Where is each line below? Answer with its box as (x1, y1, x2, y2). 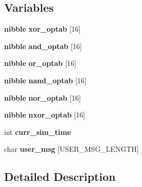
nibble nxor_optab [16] (4, 109, 85, 120)
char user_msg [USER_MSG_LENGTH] (4, 144, 139, 154)
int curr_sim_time (4, 126, 71, 137)
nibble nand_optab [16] (4, 75, 87, 85)
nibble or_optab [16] (4, 58, 77, 68)
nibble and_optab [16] (4, 40, 82, 51)
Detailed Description (4, 169, 116, 184)
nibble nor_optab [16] (4, 92, 81, 103)
